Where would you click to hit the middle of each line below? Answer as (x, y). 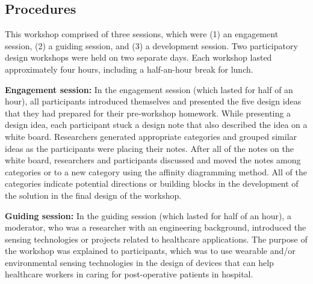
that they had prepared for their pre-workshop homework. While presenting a (148, 113)
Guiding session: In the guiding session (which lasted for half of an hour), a (148, 215)
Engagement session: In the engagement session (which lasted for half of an (149, 89)
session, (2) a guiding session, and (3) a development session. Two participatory (151, 45)
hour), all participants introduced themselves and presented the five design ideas (153, 101)
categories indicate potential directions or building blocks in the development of (152, 183)
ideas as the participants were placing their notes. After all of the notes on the (150, 148)
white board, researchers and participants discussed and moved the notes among (153, 160)
